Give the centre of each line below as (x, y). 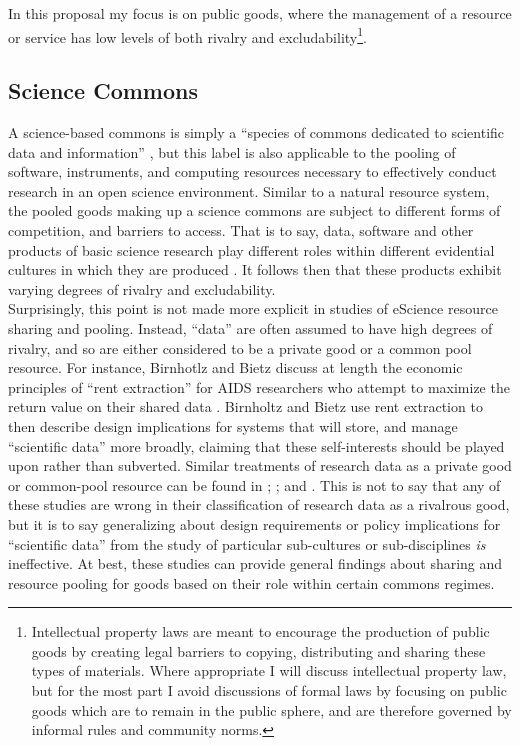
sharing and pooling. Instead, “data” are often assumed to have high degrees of (250, 327)
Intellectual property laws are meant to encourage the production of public (260, 631)
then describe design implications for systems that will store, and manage (233, 425)
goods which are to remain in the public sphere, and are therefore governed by (271, 709)
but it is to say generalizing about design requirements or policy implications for (254, 523)
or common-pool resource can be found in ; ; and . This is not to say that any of (254, 484)
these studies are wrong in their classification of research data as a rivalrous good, (259, 504)
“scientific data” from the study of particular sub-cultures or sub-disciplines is (247, 543)
